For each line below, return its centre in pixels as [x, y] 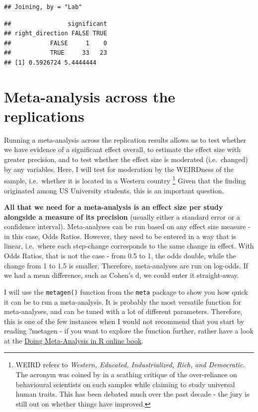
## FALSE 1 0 [56, 43]
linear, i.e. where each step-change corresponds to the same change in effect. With [129, 246]
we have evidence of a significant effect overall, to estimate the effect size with [122, 149]
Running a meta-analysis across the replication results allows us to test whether [125, 139]
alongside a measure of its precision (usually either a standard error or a [122, 216]
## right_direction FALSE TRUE [56, 34]
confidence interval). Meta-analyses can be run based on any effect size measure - [127, 226]
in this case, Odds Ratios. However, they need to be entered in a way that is [120, 236]
